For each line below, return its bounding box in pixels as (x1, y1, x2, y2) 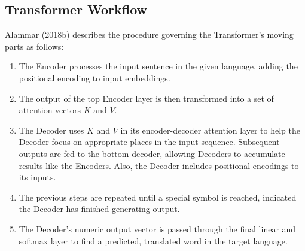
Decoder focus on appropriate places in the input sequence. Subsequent (19, 135, 280, 148)
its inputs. (19, 171, 56, 183)
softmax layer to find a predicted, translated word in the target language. (19, 234, 288, 247)
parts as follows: (5, 40, 64, 52)
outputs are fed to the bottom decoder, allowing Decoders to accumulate (19, 147, 285, 159)
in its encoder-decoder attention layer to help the (120, 123, 300, 136)
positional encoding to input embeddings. (19, 71, 170, 84)
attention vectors (19, 104, 81, 116)
